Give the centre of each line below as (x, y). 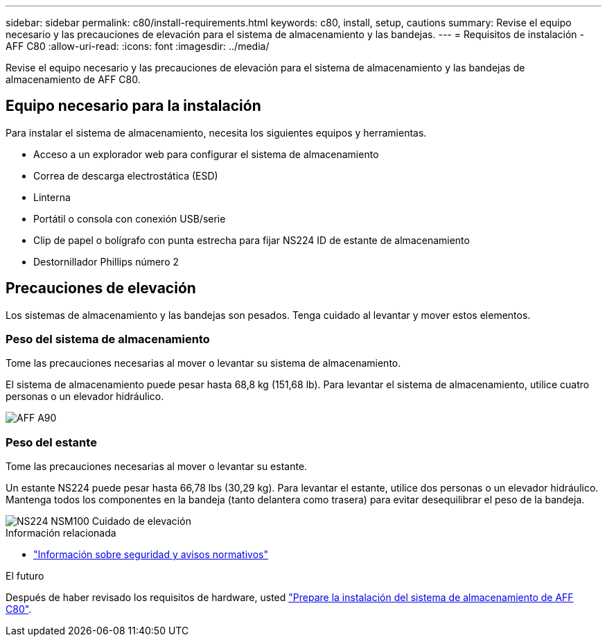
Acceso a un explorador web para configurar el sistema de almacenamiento (206, 154)
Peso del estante (51, 442)
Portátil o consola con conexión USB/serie (130, 218)
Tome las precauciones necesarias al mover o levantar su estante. (157, 467)
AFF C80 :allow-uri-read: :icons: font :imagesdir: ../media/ (138, 46)
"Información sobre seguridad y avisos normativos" (151, 555)
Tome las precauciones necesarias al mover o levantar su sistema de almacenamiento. (203, 363)
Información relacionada (61, 533)
